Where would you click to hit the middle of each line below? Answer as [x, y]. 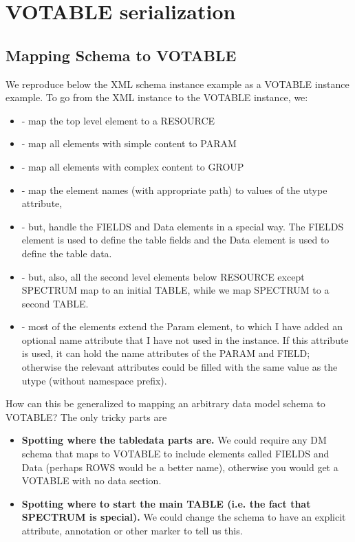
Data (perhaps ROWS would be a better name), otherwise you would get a [180, 467]
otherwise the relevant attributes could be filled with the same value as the [180, 367]
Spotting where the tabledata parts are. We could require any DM [174, 440]
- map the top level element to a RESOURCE [118, 120]
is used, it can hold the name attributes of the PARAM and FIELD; [166, 353]
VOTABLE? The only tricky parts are [86, 416]
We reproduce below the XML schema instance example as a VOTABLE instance [177, 84]
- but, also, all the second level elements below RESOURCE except [163, 276]
